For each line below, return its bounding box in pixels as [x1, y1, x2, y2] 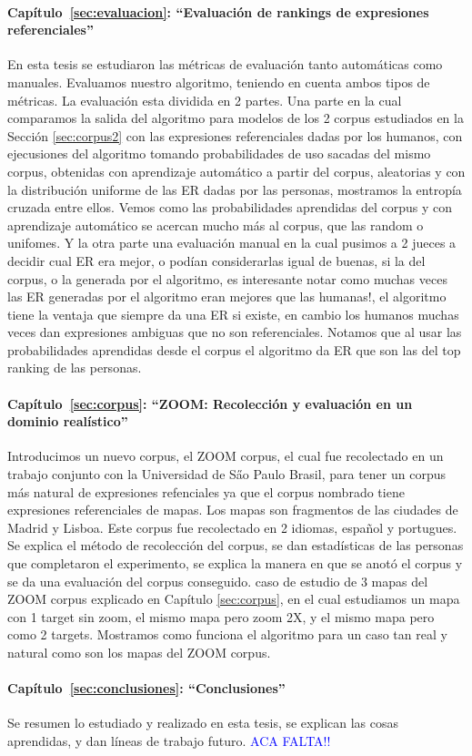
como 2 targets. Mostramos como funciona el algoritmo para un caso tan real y [7, 625, 447, 644]
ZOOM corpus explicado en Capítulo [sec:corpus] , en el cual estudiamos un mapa [7, 589, 460, 608]
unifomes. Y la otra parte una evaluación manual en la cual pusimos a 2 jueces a [7, 233, 457, 252]
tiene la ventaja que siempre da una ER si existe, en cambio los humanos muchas [7, 304, 459, 323]
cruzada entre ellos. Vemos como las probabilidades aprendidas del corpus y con [7, 198, 453, 217]
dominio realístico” [7, 412, 128, 431]
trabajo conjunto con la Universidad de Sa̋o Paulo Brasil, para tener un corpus [7, 465, 446, 484]
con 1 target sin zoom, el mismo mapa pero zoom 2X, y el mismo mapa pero [7, 607, 435, 626]
